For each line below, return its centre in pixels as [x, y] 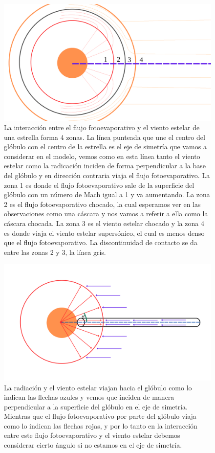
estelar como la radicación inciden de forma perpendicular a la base [105, 166]
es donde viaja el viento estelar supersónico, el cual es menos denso [104, 233]
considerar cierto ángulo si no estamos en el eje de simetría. [93, 445]
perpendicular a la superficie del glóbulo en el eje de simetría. [96, 406]
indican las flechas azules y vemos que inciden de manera [89, 397]
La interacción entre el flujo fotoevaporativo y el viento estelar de [102, 127]
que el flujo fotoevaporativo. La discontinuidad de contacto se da [101, 242]
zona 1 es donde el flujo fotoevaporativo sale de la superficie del [99, 185]
